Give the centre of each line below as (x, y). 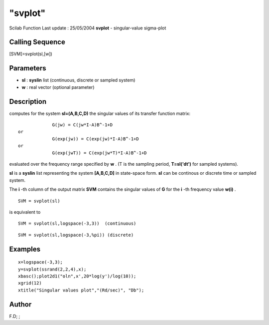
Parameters (28, 68)
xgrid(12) (30, 283)
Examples (25, 249)
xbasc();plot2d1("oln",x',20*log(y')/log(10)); (77, 276)
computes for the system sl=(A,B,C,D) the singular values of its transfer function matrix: (100, 113)
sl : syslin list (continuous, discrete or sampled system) (78, 80)
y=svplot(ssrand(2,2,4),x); (52, 269)
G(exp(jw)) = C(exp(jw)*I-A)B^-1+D (95, 139)
